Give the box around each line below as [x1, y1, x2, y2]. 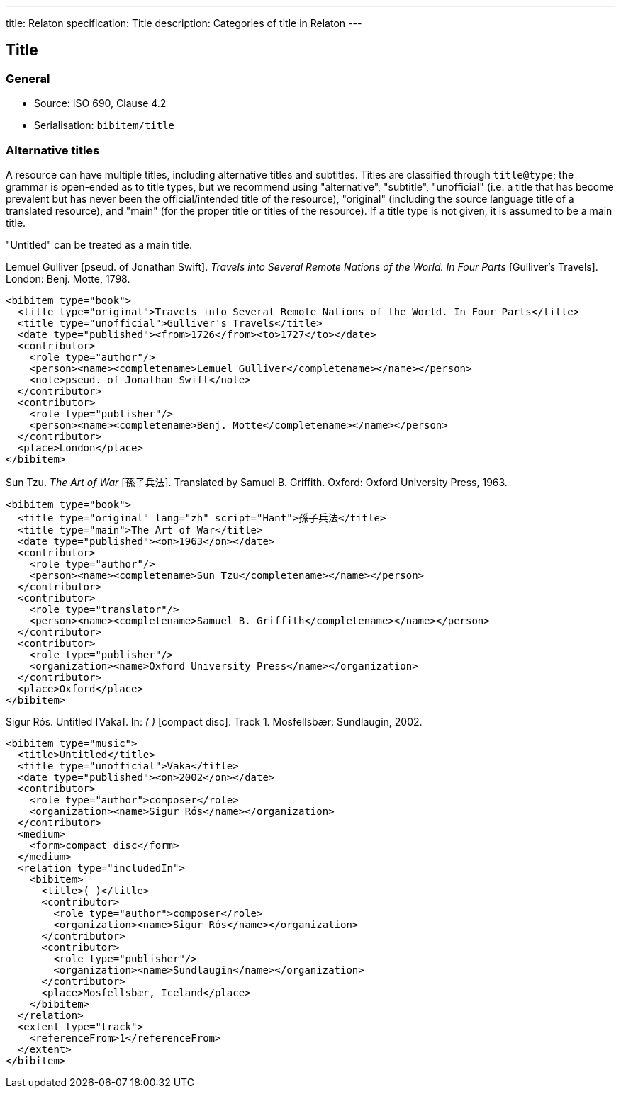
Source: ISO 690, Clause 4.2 [34, 97, 167, 110]
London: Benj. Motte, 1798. [6, 272, 130, 285]
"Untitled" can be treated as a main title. [6, 238, 192, 251]
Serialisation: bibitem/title [34, 119, 175, 132]
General [6, 71, 50, 86]
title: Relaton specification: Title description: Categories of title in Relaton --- [6, 17, 362, 29]
